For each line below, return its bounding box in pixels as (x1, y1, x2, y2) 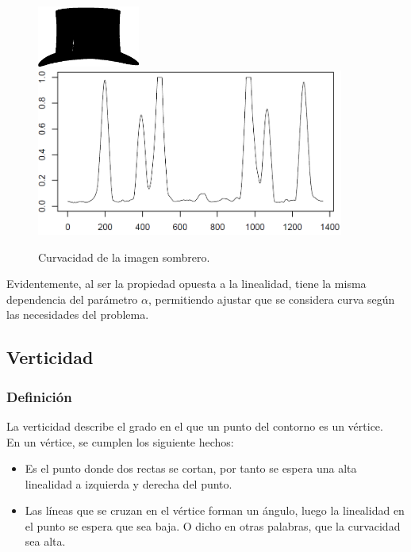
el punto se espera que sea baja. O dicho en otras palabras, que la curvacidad (25, 517, 401, 534)
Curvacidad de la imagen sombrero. (38, 248, 210, 265)
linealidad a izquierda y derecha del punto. (25, 475, 232, 492)
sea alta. (25, 533, 66, 550)
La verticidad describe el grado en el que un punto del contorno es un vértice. (6, 417, 383, 434)
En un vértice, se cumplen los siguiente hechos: (6, 433, 234, 450)
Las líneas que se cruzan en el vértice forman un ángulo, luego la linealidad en (25, 502, 405, 519)
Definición (6, 386, 72, 406)
